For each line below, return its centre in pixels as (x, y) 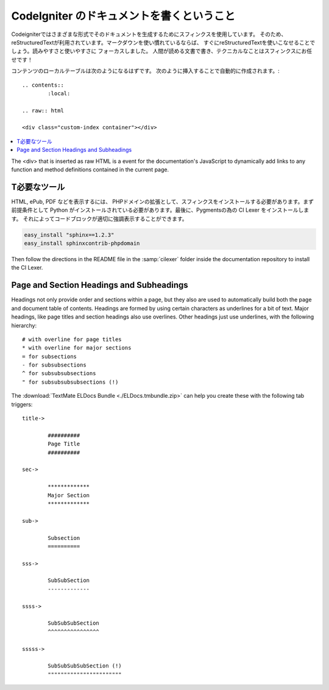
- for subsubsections (54, 365)
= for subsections (50, 356)
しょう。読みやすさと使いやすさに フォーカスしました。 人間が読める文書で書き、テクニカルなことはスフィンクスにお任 (162, 51)
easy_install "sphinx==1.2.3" (69, 235)
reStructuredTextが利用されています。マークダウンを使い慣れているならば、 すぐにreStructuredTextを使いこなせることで (163, 42)
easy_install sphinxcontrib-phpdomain (82, 243)
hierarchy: (24, 325)
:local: (59, 93)
